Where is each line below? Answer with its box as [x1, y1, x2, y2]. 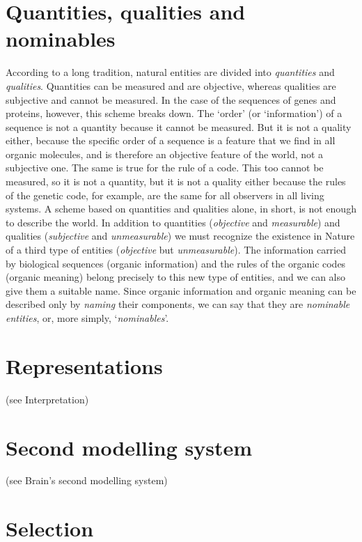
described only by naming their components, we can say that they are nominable [6, 297, 350, 311]
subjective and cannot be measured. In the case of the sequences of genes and [6, 92, 336, 107]
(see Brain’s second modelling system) [6, 473, 168, 488]
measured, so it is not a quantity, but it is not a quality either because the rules [6, 174, 346, 189]
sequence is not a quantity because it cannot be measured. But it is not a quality [6, 119, 352, 134]
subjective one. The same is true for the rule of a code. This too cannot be [6, 160, 324, 175]
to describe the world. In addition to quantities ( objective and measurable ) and [6, 215, 340, 229]
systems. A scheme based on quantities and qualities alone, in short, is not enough [6, 201, 356, 216]
